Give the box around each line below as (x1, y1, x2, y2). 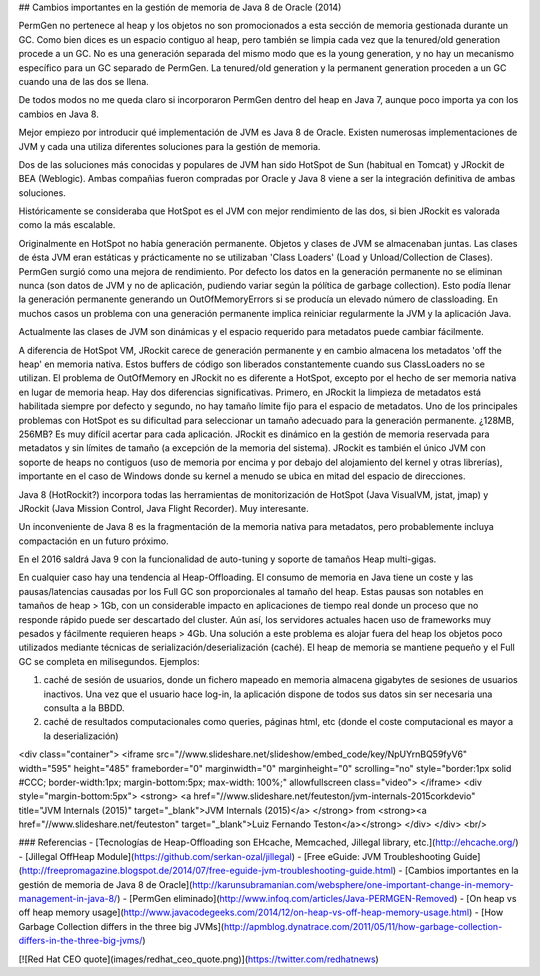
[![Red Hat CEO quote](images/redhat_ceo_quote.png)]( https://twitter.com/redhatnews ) (18, 953, 379, 965)
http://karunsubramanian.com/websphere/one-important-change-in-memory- (191, 878, 514, 890)
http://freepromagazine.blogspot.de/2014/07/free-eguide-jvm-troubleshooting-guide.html (21, 865, 394, 877)
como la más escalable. (18, 219, 116, 231)
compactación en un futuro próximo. (18, 535, 169, 547)
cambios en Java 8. (18, 108, 99, 120)
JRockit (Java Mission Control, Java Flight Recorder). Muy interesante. (18, 502, 309, 514)
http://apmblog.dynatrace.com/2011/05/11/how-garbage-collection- (223, 920, 503, 932)
